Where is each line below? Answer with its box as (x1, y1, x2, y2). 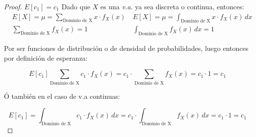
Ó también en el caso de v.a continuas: (4, 91, 120, 101)
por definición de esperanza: (4, 52, 88, 63)
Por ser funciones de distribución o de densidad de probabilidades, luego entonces (4, 43, 249, 53)
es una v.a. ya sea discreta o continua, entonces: (100, 1, 244, 11)
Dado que (61, 1, 90, 11)
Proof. (4, 1, 22, 11)
